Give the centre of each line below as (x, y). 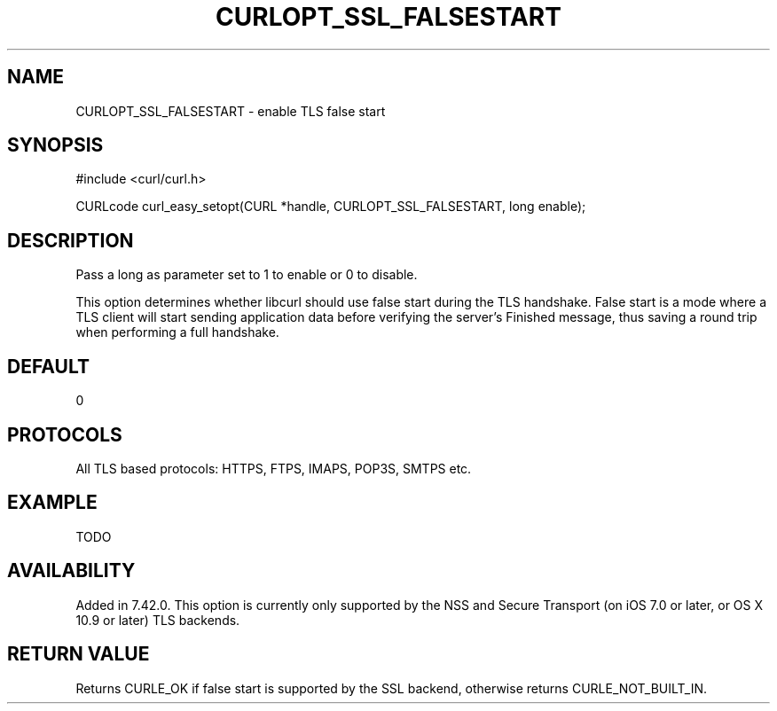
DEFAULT (48, 366)
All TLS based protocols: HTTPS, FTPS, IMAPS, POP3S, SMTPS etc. (274, 468)
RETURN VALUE (78, 654)
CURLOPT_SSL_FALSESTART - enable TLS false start (231, 111)
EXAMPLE (52, 503)
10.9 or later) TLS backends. (158, 620)
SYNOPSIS (55, 145)
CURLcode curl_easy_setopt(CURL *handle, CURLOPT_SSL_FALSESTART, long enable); (331, 207)
